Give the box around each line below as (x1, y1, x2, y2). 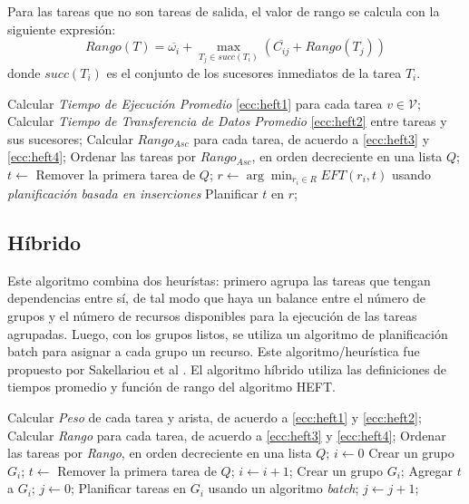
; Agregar (400, 460, 454, 480)
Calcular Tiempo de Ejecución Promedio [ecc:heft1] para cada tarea (7, 93, 383, 112)
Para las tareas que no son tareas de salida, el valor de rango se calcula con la (7, 2, 440, 20)
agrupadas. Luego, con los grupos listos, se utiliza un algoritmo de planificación (7, 324, 448, 343)
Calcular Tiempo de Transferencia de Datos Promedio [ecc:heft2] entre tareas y (7, 111, 447, 131)
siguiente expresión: (7, 19, 116, 38)
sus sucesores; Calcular (7, 129, 133, 148)
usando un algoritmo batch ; (208, 479, 359, 498)
